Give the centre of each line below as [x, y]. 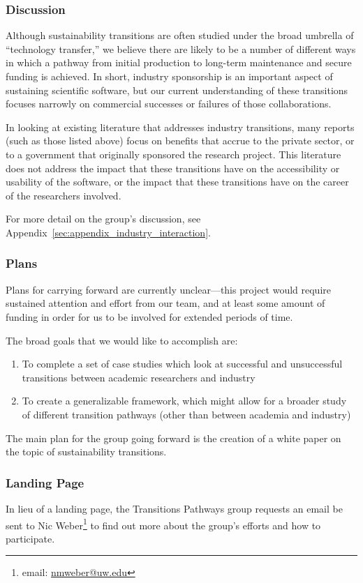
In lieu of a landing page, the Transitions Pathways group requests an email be [174, 508]
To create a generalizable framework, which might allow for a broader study [184, 401]
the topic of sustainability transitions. [86, 452]
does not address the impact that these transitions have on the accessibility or [173, 168]
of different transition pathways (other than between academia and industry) [186, 414]
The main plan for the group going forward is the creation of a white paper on [173, 438]
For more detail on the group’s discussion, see [103, 219]
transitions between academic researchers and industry [139, 377]
